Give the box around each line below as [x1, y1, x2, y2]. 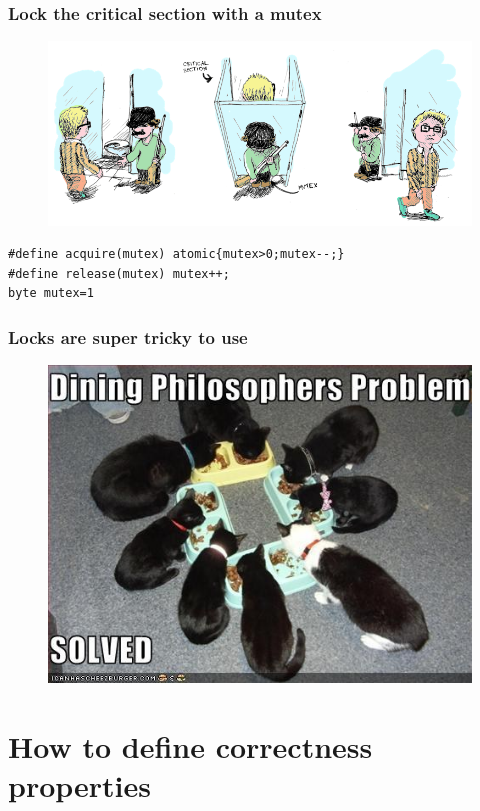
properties [8, 765, 151, 806]
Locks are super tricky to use [8, 324, 248, 349]
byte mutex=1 [8, 286, 94, 301]
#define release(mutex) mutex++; [8, 266, 230, 281]
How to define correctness [8, 726, 373, 767]
